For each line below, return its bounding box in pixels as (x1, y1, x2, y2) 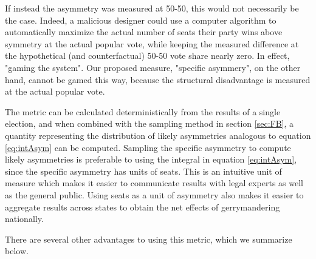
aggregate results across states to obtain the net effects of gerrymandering (5, 200, 280, 213)
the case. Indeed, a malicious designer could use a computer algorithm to (5, 13, 276, 26)
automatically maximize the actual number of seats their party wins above (5, 25, 283, 38)
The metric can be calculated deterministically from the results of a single (5, 105, 281, 118)
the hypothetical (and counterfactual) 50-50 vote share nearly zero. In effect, (5, 49, 290, 62)
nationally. (5, 212, 44, 225)
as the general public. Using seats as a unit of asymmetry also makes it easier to (5, 188, 304, 201)
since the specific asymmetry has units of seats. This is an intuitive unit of (5, 164, 282, 177)
